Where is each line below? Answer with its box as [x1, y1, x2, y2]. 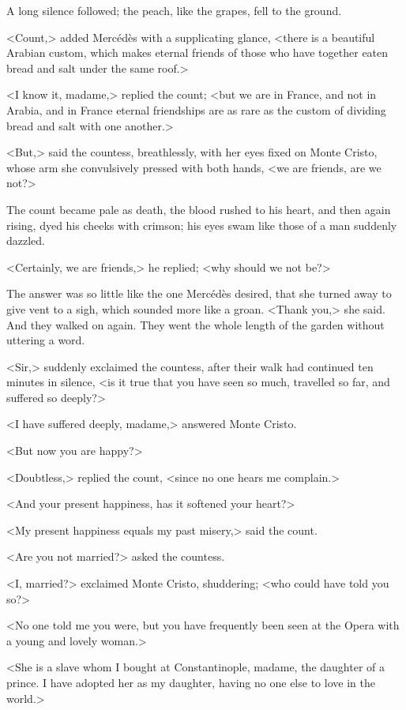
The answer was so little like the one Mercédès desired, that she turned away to [6, 285, 392, 302]
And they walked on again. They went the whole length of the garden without [6, 316, 385, 332]
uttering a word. [6, 332, 85, 348]
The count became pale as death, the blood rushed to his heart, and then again [6, 201, 391, 217]
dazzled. [6, 232, 45, 249]
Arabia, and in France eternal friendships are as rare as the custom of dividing [6, 101, 386, 118]
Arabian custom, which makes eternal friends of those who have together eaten [6, 44, 389, 61]
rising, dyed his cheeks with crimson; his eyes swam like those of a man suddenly [6, 216, 397, 233]
